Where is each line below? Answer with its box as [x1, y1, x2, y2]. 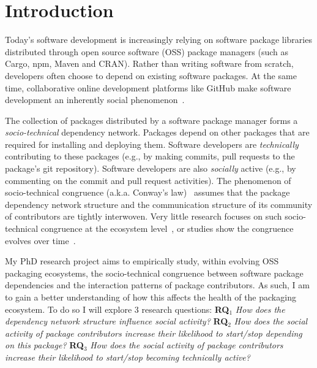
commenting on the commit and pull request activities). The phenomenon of [5, 174, 291, 186]
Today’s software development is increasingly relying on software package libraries [5, 33, 312, 46]
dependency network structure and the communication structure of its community [5, 197, 313, 210]
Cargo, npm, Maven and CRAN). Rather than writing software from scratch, [5, 57, 294, 70]
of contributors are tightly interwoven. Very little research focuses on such [5, 210, 282, 223]
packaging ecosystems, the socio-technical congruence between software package [5, 266, 304, 279]
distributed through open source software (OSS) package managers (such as [5, 45, 289, 58]
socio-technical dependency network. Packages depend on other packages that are [5, 126, 310, 139]
